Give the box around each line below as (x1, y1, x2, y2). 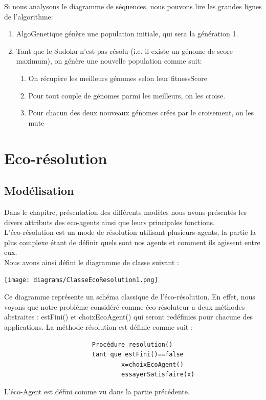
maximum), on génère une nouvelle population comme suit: (16, 55, 202, 66)
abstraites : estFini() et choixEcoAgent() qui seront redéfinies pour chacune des (4, 311, 253, 322)
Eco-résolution (4, 147, 107, 168)
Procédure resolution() (92, 341, 173, 348)
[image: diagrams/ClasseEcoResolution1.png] (4, 276, 158, 284)
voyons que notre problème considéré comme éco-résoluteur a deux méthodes (4, 301, 245, 312)
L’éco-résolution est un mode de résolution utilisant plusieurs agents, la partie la (4, 227, 256, 237)
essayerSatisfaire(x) (121, 371, 195, 378)
